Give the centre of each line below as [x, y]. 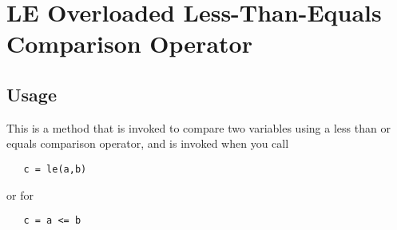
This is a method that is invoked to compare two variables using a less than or [198, 127]
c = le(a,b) [55, 169]
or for [20, 194]
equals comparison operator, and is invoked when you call [148, 143]
